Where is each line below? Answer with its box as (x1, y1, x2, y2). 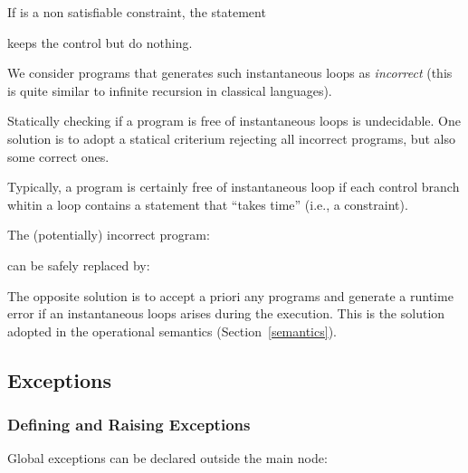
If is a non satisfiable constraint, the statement (7, 3, 266, 21)
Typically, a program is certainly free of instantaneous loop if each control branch (7, 177, 460, 196)
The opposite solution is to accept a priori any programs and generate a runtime (7, 286, 454, 305)
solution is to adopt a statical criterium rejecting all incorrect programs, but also (7, 128, 455, 147)
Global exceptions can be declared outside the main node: (7, 449, 328, 468)
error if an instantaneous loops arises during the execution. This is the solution (7, 304, 445, 323)
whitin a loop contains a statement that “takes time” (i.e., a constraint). (7, 194, 408, 213)
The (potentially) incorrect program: (7, 225, 210, 244)
